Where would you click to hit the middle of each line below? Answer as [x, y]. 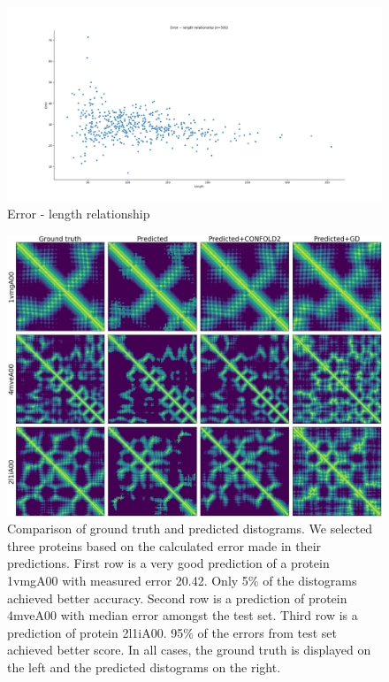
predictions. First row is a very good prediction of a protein [168, 563]
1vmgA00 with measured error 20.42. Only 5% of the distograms [182, 581]
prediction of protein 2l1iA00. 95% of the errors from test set [172, 632]
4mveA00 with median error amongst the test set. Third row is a [183, 615]
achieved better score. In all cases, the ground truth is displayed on [189, 650]
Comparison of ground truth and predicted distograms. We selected [190, 529]
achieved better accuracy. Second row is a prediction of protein [177, 598]
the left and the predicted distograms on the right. [144, 667]
